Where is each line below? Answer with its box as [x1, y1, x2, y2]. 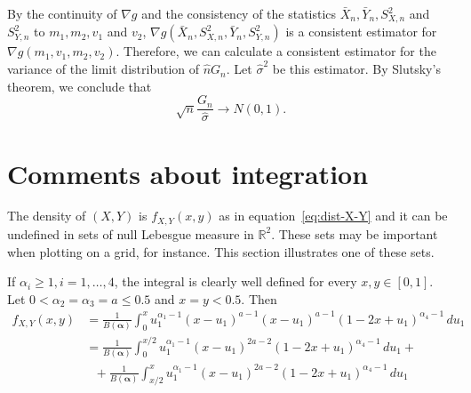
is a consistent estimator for [285, 22, 437, 41]
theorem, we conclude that [7, 76, 152, 95]
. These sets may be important [271, 224, 438, 243]
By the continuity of [7, 4, 117, 22]
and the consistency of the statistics [141, 4, 337, 22]
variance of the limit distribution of [7, 60, 200, 78]
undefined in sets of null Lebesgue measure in [7, 224, 254, 243]
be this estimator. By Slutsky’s [272, 60, 441, 78]
